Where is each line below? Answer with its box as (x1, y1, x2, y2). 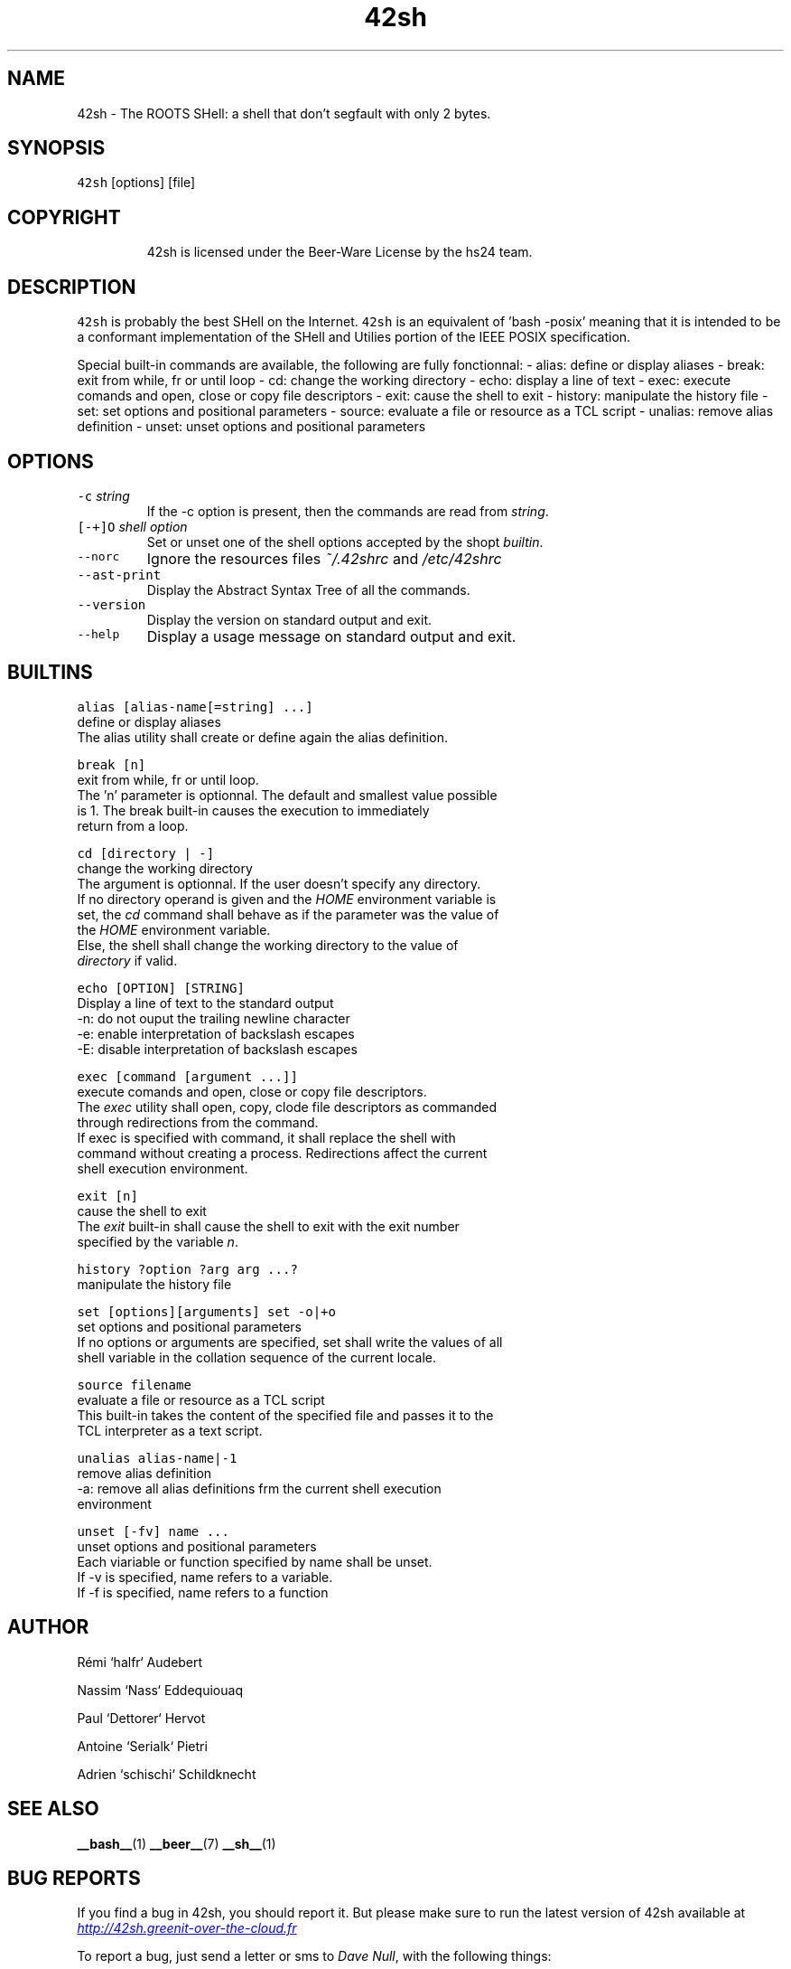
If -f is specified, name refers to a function (77, 1584, 329, 1600)
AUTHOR (7, 1616, 89, 1639)
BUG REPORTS (7, 1866, 141, 1889)
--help (77, 626, 120, 641)
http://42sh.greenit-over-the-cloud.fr (77, 1920, 297, 1936)
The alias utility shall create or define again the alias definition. (77, 729, 448, 745)
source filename (77, 1377, 191, 1392)
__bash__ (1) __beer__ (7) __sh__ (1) (77, 1835, 276, 1851)
